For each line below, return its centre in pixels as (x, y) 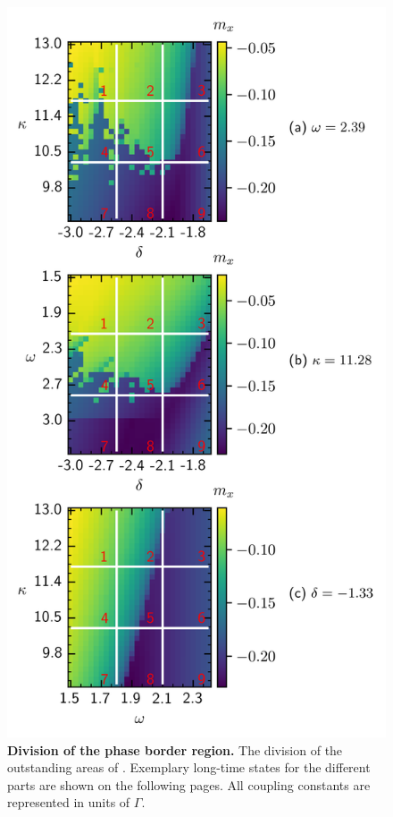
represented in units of (69, 802)
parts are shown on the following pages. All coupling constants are (189, 784)
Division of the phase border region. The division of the (175, 749)
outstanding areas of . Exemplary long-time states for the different (189, 767)
